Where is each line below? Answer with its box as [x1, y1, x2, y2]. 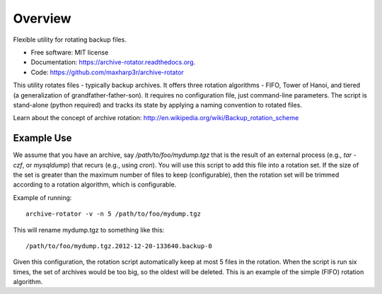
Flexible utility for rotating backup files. [13, 35, 127, 44]
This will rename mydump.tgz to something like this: [13, 225, 165, 234]
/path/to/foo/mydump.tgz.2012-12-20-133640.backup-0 [25, 242, 212, 250]
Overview [13, 11, 71, 26]
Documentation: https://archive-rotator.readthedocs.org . [30, 58, 196, 66]
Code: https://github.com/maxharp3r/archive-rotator [30, 68, 184, 76]
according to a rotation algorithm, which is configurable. [13, 180, 177, 189]
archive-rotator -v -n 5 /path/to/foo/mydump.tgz [25, 210, 202, 218]
